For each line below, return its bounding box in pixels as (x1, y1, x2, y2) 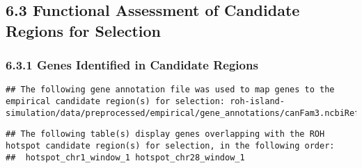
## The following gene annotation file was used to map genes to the (6, 85, 335, 95)
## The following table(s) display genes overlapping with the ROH (6, 129, 325, 140)
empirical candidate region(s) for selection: (6, 96, 225, 107)
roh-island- (230, 96, 285, 107)
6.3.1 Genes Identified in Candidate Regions (6, 56, 258, 74)
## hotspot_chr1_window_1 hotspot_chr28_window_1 (6, 152, 245, 162)
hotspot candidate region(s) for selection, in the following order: (6, 141, 335, 151)
